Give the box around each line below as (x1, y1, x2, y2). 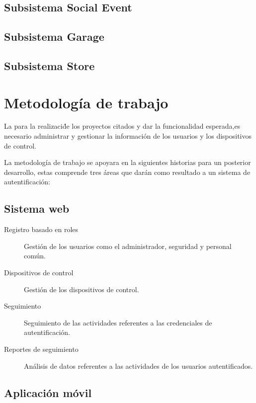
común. (24, 250, 46, 261)
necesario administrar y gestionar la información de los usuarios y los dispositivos (4, 131, 252, 141)
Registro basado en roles (4, 224, 79, 235)
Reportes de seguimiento (4, 343, 79, 354)
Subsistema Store (4, 58, 95, 73)
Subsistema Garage (4, 29, 104, 44)
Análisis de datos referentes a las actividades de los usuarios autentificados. (24, 360, 253, 371)
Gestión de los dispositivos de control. (24, 284, 139, 294)
